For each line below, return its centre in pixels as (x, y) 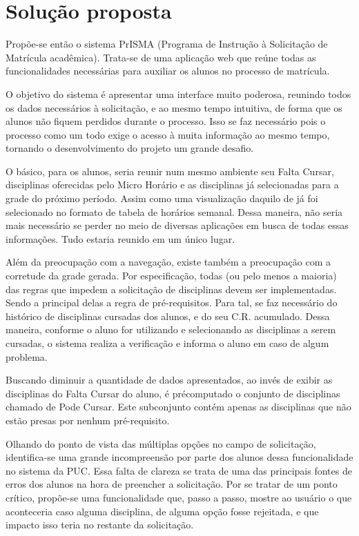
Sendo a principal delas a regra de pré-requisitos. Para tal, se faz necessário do (172, 302)
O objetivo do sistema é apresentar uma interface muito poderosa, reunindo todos (178, 93)
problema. (27, 356)
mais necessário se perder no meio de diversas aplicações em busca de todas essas (177, 225)
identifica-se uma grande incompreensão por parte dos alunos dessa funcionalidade (179, 457)
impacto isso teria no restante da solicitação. (100, 525)
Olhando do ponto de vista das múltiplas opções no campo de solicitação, (161, 443)
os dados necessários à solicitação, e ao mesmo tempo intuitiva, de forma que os (174, 107)
